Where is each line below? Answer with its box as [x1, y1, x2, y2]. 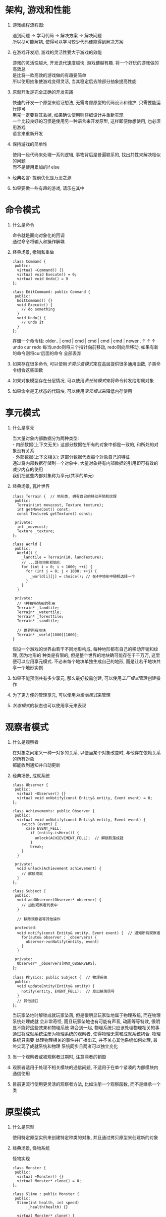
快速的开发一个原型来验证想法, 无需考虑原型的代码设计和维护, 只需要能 [12, 99, 157, 105]
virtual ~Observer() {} [17, 791, 66, 796]
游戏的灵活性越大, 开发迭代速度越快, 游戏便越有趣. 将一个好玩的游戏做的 [12, 60, 159, 66]
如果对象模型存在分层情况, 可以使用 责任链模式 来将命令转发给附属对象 [12, 377, 154, 383]
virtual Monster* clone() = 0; [17, 1178, 82, 1183]
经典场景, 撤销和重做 [12, 249, 55, 255]
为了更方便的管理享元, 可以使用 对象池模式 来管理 [12, 692, 111, 698]
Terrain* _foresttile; [17, 614, 64, 619]
